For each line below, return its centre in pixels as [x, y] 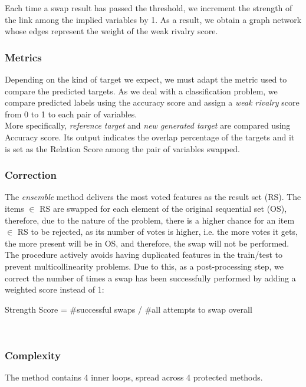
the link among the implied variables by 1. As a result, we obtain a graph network [153, 19]
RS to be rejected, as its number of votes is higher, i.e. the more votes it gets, [157, 232]
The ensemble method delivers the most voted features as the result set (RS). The [153, 197]
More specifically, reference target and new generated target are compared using [148, 125]
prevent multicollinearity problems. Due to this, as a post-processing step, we [144, 266]
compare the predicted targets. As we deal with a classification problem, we [141, 91]
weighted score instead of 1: [55, 289]
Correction [31, 175]
